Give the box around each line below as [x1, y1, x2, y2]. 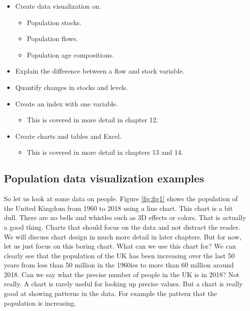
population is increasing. [4, 297, 77, 308]
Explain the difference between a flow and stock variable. [15, 66, 185, 76]
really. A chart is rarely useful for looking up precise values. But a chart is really [4, 279, 243, 289]
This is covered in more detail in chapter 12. [27, 115, 158, 125]
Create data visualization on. [15, 1, 101, 11]
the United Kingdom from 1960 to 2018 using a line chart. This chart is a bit [4, 203, 233, 213]
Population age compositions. [27, 49, 114, 59]
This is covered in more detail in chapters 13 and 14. [27, 147, 183, 157]
